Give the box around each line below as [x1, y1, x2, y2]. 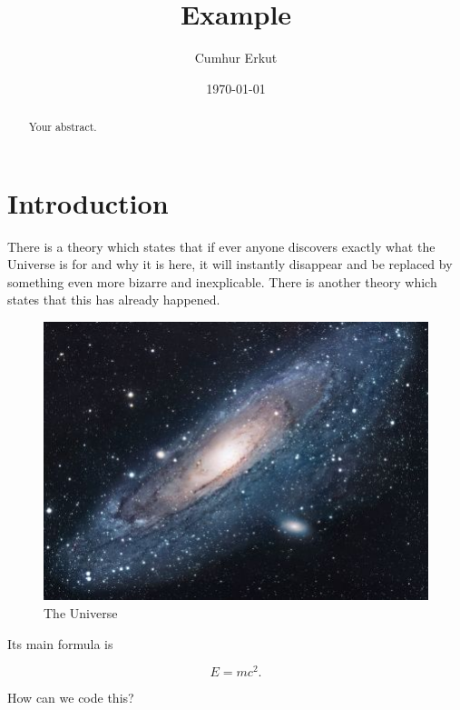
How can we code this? [7, 688, 134, 707]
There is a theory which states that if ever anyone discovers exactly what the [7, 236, 436, 255]
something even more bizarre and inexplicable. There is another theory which [7, 272, 437, 291]
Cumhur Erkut [194, 48, 278, 67]
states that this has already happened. [7, 290, 220, 309]
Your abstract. [28, 119, 97, 135]
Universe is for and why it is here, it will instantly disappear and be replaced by [7, 255, 453, 274]
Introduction [7, 184, 169, 221]
